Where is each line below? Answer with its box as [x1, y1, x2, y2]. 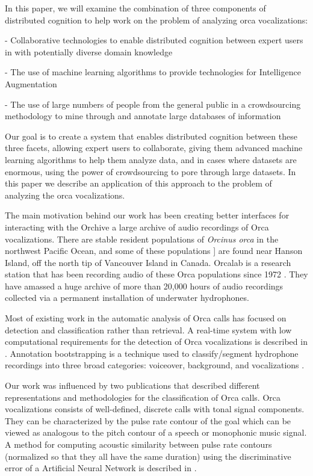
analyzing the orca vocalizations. [5, 188, 125, 201]
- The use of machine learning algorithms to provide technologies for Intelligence [5, 66, 301, 78]
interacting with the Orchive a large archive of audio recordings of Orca [5, 220, 269, 233]
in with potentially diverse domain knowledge [5, 45, 173, 58]
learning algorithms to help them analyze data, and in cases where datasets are [5, 153, 297, 165]
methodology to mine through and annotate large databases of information [5, 110, 281, 122]
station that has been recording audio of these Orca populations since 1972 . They [5, 268, 308, 280]
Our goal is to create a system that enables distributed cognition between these [5, 129, 297, 142]
